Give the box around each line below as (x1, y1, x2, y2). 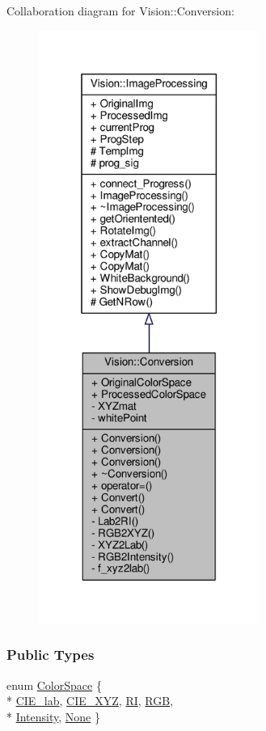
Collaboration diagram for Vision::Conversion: (6, 2, 234, 19)
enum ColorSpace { (6, 676, 102, 693)
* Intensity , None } (6, 708, 100, 725)
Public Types (6, 644, 95, 665)
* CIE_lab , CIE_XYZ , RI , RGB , (6, 692, 174, 709)
